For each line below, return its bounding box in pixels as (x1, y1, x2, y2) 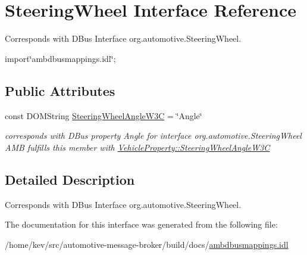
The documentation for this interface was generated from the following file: (5, 218, 278, 231)
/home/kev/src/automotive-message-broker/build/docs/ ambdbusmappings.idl (5, 238, 289, 250)
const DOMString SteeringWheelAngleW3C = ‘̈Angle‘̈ (5, 109, 202, 122)
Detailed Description (5, 170, 135, 188)
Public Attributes (5, 81, 115, 99)
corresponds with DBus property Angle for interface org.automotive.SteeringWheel (5, 129, 302, 142)
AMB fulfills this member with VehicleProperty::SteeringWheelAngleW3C (5, 141, 270, 153)
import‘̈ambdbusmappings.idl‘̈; (5, 52, 116, 64)
